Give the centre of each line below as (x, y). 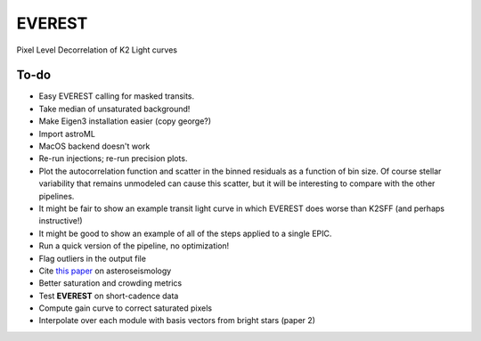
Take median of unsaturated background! (114, 109)
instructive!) (61, 221)
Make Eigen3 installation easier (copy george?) (125, 121)
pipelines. (57, 196)
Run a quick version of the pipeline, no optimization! (134, 246)
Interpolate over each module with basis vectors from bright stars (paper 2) (177, 321)
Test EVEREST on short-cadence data (109, 296)
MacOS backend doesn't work (94, 146)
